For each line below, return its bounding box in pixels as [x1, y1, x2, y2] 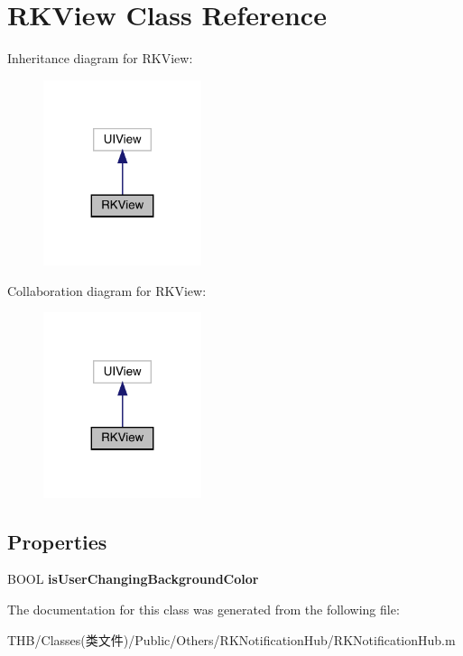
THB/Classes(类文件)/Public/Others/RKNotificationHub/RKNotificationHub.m [7, 630, 456, 649]
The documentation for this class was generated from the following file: [7, 600, 400, 619]
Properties [7, 527, 107, 555]
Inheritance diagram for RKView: [7, 49, 193, 68]
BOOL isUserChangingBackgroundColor [7, 569, 259, 588]
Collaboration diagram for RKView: [7, 281, 207, 300]
